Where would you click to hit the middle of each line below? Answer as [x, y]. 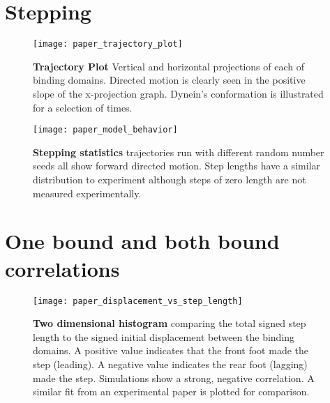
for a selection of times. [83, 107]
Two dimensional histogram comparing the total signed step [170, 323]
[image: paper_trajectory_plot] [108, 44]
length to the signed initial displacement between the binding [164, 336]
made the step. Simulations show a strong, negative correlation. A [174, 378]
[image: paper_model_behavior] [105, 130]
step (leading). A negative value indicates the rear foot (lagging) [170, 364]
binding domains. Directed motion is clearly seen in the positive [169, 80]
